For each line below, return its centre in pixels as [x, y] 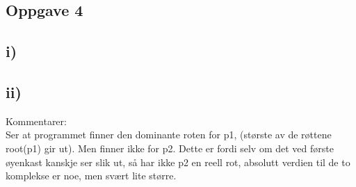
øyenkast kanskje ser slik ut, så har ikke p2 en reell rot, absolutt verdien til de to [178, 162]
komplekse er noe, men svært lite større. [91, 176]
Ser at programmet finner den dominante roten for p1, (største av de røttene [169, 135]
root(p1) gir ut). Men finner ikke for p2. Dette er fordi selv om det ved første [170, 148]
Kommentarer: [36, 121]
